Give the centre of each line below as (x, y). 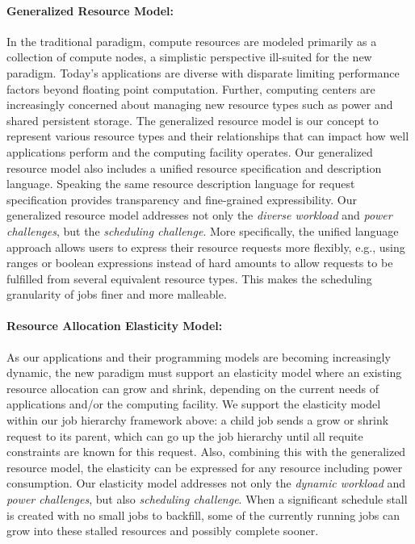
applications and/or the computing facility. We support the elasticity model (194, 404)
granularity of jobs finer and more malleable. (117, 294)
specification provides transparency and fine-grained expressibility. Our (182, 199)
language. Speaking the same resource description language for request (181, 184)
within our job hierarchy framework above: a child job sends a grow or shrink (198, 420)
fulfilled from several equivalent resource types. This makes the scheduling (189, 278)
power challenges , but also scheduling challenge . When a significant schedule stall (207, 499)
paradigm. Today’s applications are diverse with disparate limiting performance (203, 72)
